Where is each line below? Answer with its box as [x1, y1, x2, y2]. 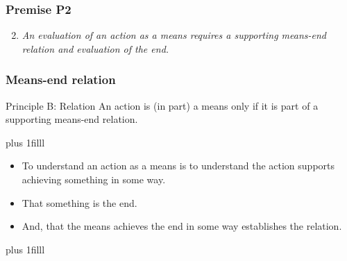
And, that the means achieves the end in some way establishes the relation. [22, 219, 342, 233]
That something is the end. [22, 195, 137, 210]
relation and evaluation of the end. [22, 41, 169, 56]
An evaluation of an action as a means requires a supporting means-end [22, 28, 326, 42]
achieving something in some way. [22, 172, 166, 186]
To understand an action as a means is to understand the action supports [22, 158, 335, 173]
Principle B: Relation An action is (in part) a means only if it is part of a [6, 98, 319, 112]
